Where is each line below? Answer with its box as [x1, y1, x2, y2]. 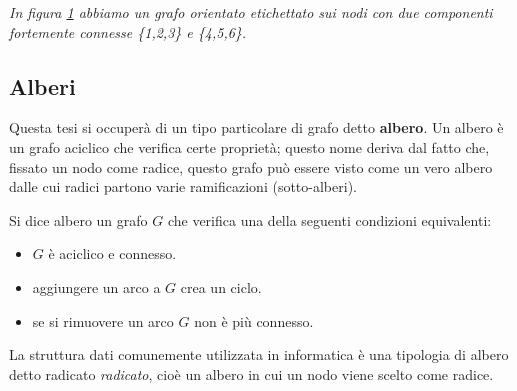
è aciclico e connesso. [48, 243, 177, 264]
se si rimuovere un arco [32, 310, 174, 331]
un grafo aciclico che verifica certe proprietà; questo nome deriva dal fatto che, [9, 136, 490, 157]
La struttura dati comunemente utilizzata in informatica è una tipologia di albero [9, 344, 509, 365]
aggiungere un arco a [32, 276, 161, 297]
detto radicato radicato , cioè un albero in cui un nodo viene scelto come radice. [9, 363, 494, 384]
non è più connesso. [194, 310, 314, 331]
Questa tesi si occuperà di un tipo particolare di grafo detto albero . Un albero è [9, 117, 504, 138]
